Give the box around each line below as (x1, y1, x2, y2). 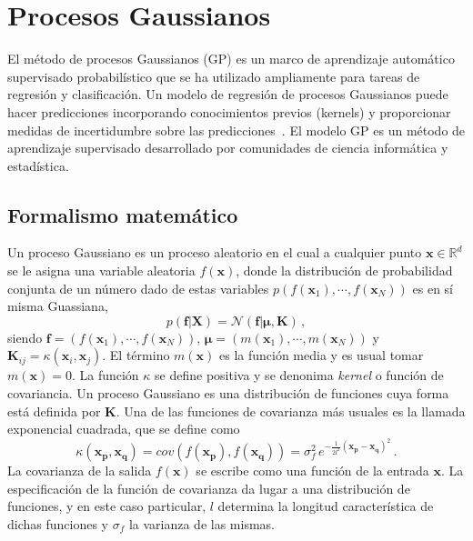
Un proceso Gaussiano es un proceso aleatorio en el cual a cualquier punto (7, 243, 422, 262)
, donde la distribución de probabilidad (236, 261, 453, 280)
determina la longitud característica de (217, 496, 434, 516)
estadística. (7, 155, 69, 175)
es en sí (412, 278, 454, 297)
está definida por (7, 401, 101, 420)
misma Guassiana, (7, 296, 108, 316)
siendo (7, 327, 43, 346)
